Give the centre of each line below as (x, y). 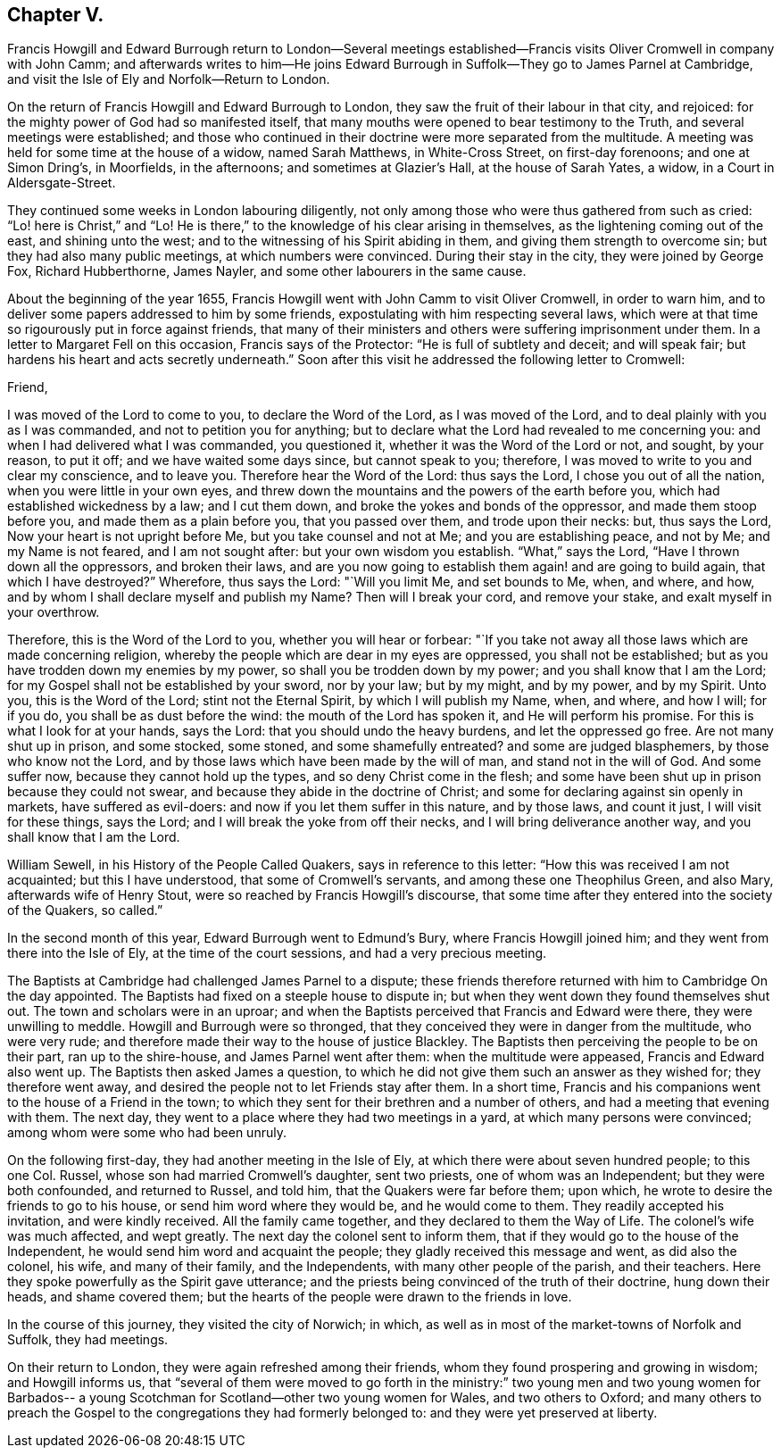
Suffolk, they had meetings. (88, 1340)
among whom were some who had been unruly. (147, 1133)
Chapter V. (56, 15)
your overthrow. (54, 612)
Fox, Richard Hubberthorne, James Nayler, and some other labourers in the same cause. (267, 271)
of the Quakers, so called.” (85, 910)
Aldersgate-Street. (62, 183)
